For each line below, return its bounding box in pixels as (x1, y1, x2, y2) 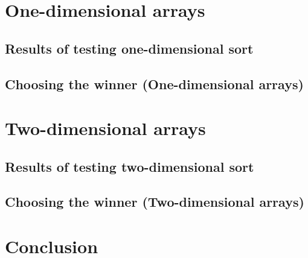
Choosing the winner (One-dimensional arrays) (5, 74, 304, 93)
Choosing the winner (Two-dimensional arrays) (5, 192, 304, 211)
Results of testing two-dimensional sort (5, 157, 254, 175)
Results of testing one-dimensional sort (5, 39, 254, 57)
